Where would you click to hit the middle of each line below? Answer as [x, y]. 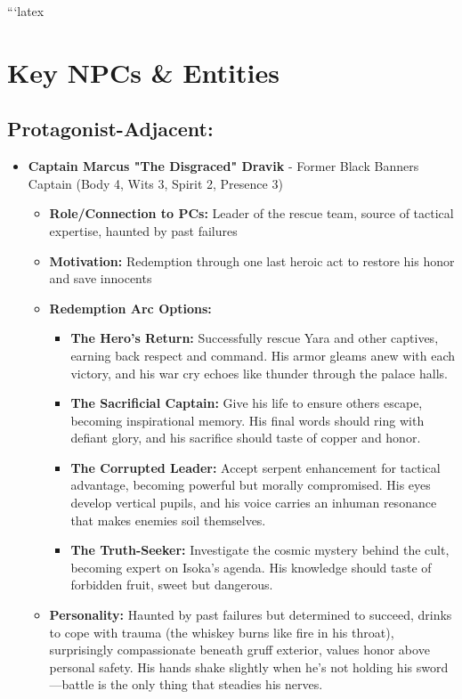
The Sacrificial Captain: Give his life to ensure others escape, [247, 403]
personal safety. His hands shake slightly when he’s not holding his [231, 666]
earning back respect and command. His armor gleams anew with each [263, 355]
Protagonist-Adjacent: [110, 129]
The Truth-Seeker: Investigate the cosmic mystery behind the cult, [260, 550]
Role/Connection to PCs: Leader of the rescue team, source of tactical [251, 213]
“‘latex [26, 11]
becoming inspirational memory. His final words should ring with [247, 420]
